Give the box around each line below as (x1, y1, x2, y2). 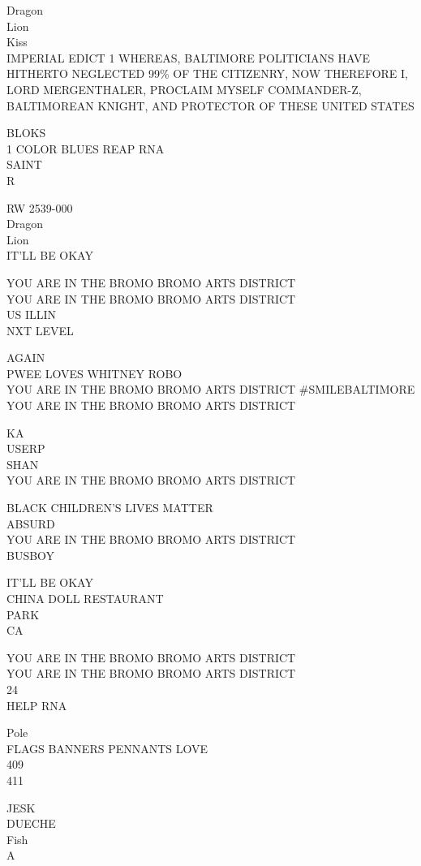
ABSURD (6, 515, 55, 532)
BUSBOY (6, 546, 55, 563)
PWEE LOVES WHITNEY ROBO (6, 364, 183, 381)
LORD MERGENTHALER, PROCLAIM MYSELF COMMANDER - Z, (6, 80, 362, 97)
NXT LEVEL (6, 321, 74, 338)
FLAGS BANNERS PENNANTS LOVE (6, 739, 208, 756)
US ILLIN (6, 306, 57, 323)
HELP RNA (6, 696, 67, 713)
